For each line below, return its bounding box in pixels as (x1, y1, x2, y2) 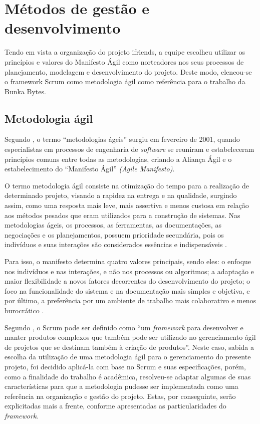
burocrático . (5, 305, 44, 315)
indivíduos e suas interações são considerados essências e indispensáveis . (5, 239, 227, 250)
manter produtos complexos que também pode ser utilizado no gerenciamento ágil (5, 332, 256, 342)
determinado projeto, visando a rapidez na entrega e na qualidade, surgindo (5, 190, 237, 200)
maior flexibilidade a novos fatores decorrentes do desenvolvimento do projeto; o (5, 276, 250, 286)
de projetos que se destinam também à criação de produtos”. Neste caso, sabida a (5, 341, 254, 352)
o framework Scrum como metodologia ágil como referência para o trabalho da (5, 76, 245, 87)
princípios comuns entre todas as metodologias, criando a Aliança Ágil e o (5, 153, 232, 164)
